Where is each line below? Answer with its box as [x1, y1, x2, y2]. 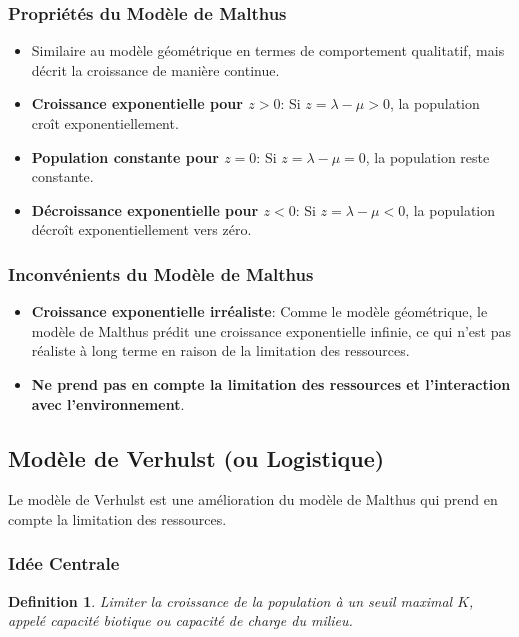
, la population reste [365, 146, 490, 167]
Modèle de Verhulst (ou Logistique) [8, 442, 385, 473]
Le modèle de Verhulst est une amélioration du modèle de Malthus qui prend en [8, 489, 498, 510]
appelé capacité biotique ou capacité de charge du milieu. [8, 610, 353, 631]
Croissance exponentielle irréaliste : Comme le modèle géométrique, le [31, 301, 488, 322]
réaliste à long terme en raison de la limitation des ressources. [31, 340, 410, 361]
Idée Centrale [8, 551, 120, 576]
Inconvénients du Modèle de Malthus [8, 261, 314, 286]
